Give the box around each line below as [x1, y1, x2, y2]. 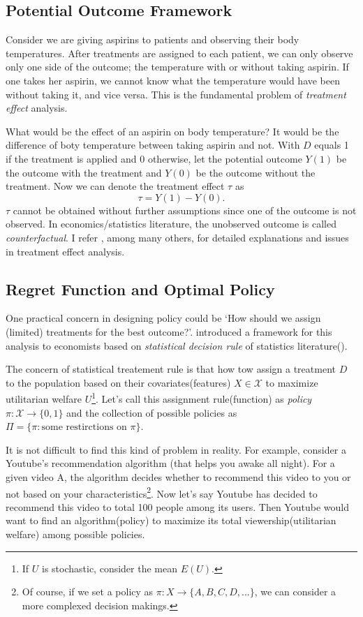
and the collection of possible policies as [66, 405, 237, 419]
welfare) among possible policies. [6, 526, 145, 541]
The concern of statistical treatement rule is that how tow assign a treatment [6, 362, 336, 376]
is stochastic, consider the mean [42, 560, 178, 575]
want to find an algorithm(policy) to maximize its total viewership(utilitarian [6, 513, 336, 528]
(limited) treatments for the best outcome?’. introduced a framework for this [6, 324, 332, 339]
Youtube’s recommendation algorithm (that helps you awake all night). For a [6, 456, 335, 470]
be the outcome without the [195, 165, 316, 179]
